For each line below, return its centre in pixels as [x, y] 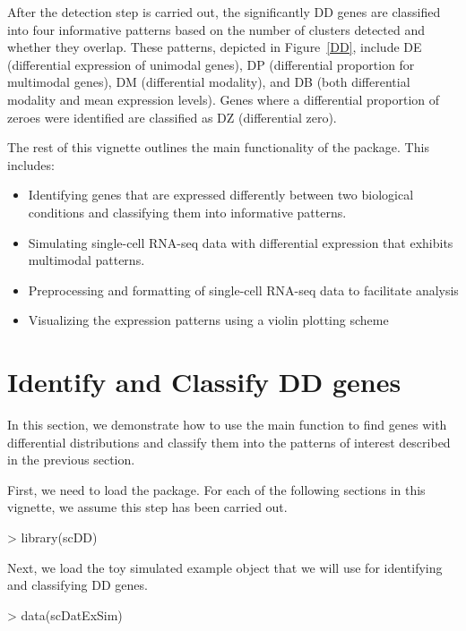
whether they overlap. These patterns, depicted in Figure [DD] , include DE [215, 47]
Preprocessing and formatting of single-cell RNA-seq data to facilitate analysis [243, 290]
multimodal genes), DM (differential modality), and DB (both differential [209, 82]
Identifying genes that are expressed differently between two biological [221, 195]
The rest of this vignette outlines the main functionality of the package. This [218, 147]
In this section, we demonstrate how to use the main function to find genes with [227, 425]
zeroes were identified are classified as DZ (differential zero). [172, 117]
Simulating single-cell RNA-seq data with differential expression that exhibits [241, 242]
